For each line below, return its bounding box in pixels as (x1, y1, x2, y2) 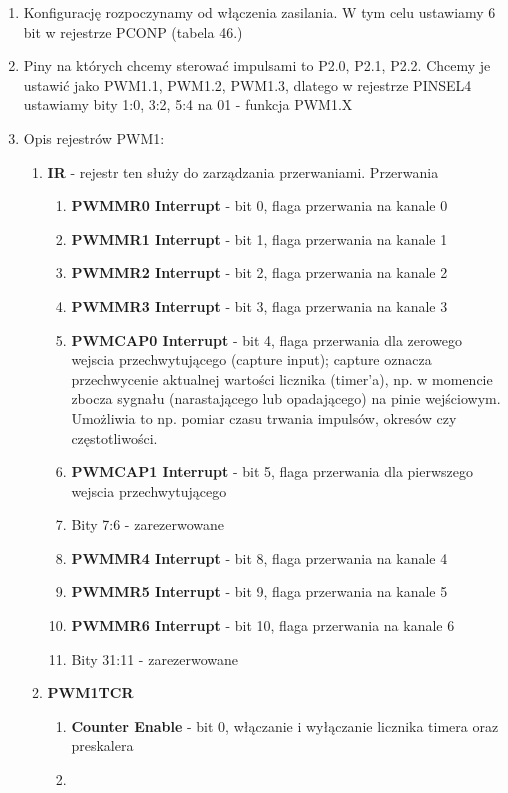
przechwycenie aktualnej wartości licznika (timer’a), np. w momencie (71, 368, 493, 389)
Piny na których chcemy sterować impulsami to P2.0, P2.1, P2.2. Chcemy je (23, 55, 491, 76)
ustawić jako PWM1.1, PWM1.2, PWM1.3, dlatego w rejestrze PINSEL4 (23, 74, 472, 95)
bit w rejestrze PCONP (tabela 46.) (23, 21, 243, 42)
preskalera (71, 735, 134, 756)
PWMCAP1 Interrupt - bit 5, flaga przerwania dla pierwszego (71, 461, 474, 482)
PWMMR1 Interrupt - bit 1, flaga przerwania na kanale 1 (71, 228, 448, 249)
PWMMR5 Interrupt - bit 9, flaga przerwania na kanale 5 (71, 581, 448, 602)
